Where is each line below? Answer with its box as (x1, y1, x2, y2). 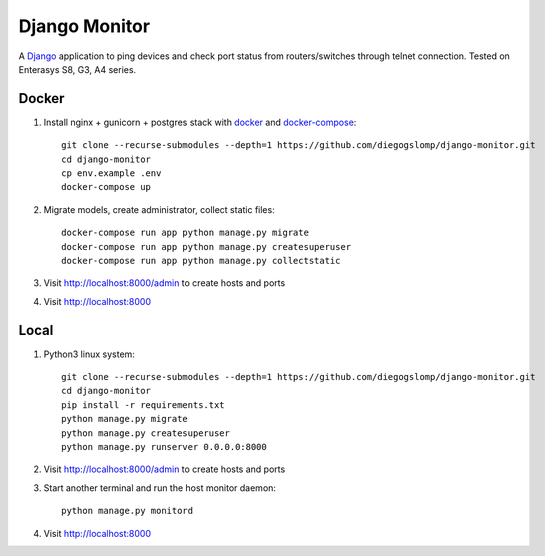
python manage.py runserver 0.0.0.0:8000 (61, 441, 267, 452)
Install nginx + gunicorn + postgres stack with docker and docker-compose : (43, 116, 357, 128)
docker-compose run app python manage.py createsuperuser (61, 241, 352, 252)
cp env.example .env (61, 168, 162, 179)
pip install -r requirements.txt (61, 399, 225, 410)
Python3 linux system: (43, 348, 135, 360)
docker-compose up (61, 181, 152, 193)
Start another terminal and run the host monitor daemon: (43, 481, 277, 494)
